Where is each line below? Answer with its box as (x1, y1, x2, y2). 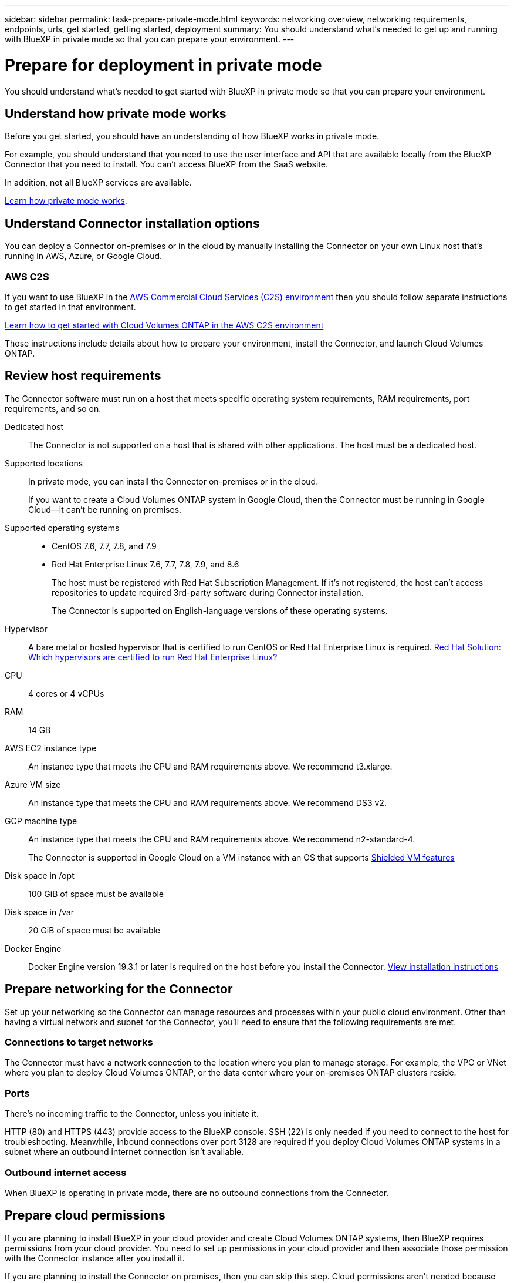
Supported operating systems (5, 522, 120, 533)
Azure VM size (5, 779, 61, 790)
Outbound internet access (5, 1166, 127, 1178)
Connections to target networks (5, 1036, 153, 1048)
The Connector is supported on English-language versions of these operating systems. (52, 605, 388, 616)
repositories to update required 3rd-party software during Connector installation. (52, 587, 364, 597)
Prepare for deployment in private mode (5, 55, 322, 75)
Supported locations (5, 458, 83, 468)
